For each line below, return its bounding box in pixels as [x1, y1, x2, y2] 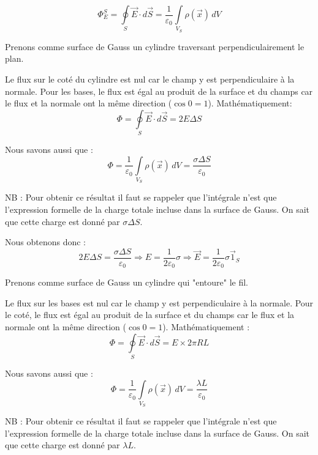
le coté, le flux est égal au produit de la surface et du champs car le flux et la [5, 308, 295, 321]
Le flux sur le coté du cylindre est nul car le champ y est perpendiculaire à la [5, 72, 295, 85]
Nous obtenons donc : [5, 235, 86, 248]
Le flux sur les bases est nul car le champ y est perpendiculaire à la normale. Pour [5, 296, 314, 309]
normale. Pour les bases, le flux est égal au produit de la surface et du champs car [5, 84, 313, 97]
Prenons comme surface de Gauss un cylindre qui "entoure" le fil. [5, 276, 248, 289]
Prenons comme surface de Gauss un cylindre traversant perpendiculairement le [5, 40, 305, 53]
